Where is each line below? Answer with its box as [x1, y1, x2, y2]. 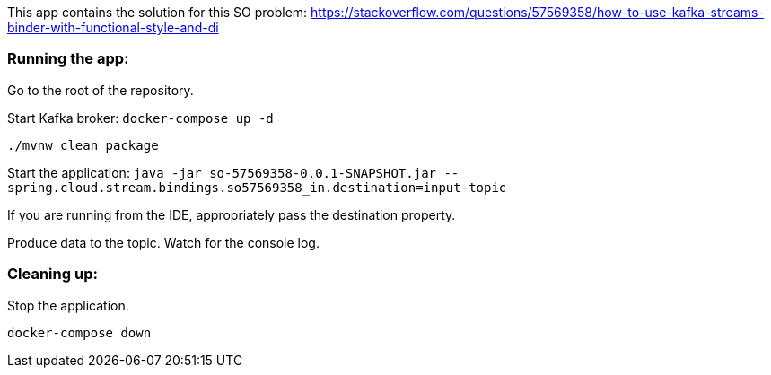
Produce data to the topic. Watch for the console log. [7, 234, 320, 250]
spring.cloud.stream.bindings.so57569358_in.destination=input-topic [7, 179, 507, 195]
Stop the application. [7, 297, 129, 313]
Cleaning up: [7, 265, 98, 283]
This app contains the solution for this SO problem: [7, 4, 308, 20]
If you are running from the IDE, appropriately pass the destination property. [7, 206, 456, 222]
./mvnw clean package [7, 137, 159, 153]
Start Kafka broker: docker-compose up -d [7, 109, 274, 126]
